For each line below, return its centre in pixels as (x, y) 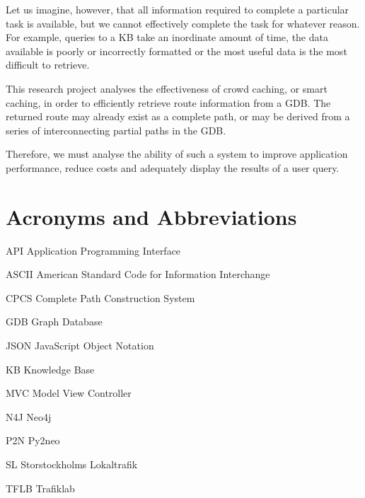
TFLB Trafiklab (40, 488)
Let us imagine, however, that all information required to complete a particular (178, 9)
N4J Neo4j (29, 416)
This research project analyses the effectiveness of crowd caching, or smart (167, 88)
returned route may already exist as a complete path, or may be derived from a (178, 116)
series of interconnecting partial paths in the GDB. (116, 130)
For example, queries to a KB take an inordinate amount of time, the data (167, 37)
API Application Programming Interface (93, 250)
